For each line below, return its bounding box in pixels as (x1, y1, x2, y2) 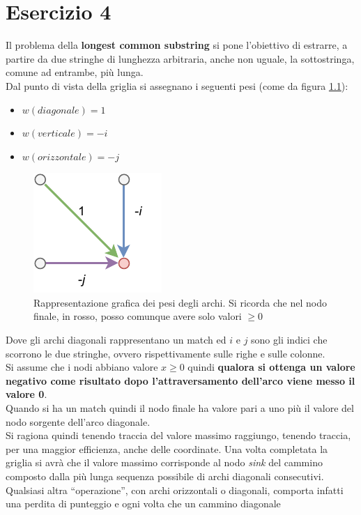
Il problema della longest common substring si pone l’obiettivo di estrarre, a (6, 38, 348, 52)
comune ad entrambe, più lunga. (6, 65, 144, 79)
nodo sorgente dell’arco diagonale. (6, 414, 151, 429)
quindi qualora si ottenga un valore (187, 360, 355, 374)
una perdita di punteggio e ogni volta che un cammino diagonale (6, 496, 281, 511)
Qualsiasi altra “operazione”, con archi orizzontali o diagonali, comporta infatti (6, 482, 344, 497)
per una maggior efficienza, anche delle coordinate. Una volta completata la (6, 441, 328, 456)
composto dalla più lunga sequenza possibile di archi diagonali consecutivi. (6, 469, 324, 483)
